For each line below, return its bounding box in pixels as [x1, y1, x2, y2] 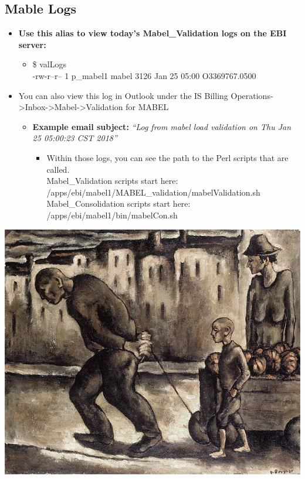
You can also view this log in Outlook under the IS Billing [18, 89, 228, 101]
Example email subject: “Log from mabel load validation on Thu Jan [32, 120, 292, 132]
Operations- [231, 89, 273, 101]
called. [46, 163, 70, 175]
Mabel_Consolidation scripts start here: [46, 197, 191, 210]
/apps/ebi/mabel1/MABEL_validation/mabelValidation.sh [46, 186, 260, 198]
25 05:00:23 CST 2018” [32, 132, 117, 144]
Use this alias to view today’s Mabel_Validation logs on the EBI [18, 27, 287, 39]
